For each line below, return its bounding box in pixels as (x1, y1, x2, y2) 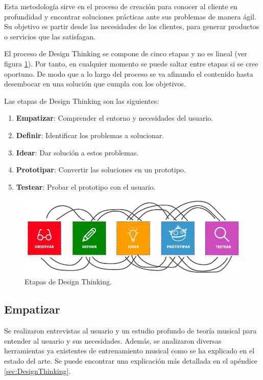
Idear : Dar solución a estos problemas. (16, 147, 139, 158)
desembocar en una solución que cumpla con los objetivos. (4, 78, 186, 89)
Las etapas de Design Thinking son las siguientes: (4, 95, 159, 106)
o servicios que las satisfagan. (4, 31, 95, 41)
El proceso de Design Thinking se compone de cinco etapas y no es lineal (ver (4, 48, 247, 59)
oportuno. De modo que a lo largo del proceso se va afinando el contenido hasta (4, 68, 253, 79)
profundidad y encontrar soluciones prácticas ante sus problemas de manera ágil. (4, 11, 256, 21)
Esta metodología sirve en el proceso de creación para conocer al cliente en (4, 1, 238, 11)
